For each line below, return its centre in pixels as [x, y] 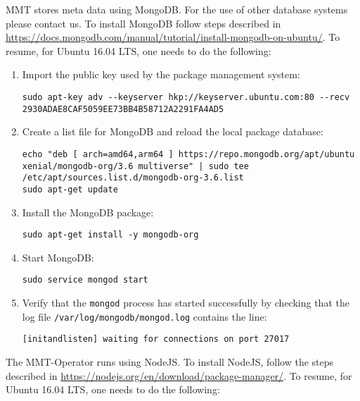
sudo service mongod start [85, 280]
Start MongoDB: [58, 257]
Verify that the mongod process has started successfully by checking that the [186, 302]
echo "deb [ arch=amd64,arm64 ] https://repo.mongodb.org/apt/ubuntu [188, 154]
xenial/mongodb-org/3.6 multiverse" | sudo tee [135, 166]
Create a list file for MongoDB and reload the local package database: [173, 131]
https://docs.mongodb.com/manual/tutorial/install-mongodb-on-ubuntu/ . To [173, 37]
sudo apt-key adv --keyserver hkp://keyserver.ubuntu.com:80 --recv [186, 97]
